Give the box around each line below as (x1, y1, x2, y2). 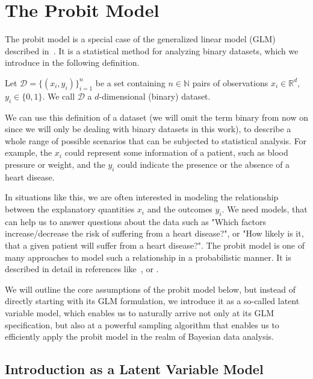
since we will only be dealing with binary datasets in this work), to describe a (5, 123, 291, 135)
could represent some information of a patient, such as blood (64, 146, 288, 159)
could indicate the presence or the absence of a (117, 158, 290, 171)
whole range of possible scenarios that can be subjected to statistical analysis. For (5, 134, 307, 147)
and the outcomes (147, 203, 212, 215)
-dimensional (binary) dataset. (99, 89, 211, 102)
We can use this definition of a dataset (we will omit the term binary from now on (5, 110, 308, 123)
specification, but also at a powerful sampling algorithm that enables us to (5, 318, 279, 331)
